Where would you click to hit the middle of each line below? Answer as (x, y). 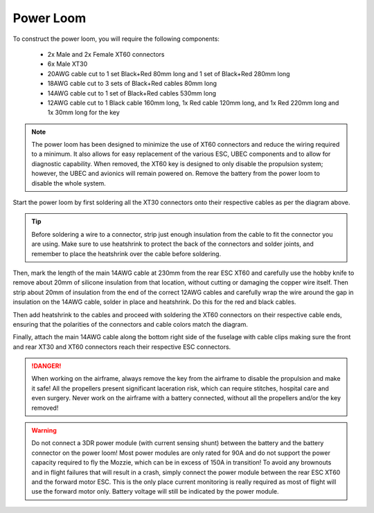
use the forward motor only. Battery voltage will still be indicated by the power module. (155, 492)
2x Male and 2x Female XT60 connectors (106, 54)
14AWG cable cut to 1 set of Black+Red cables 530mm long (132, 93)
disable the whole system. (69, 183)
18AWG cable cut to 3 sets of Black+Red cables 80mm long (132, 84)
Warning (44, 431)
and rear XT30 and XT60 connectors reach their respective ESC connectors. (122, 347)
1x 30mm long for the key (84, 112)
